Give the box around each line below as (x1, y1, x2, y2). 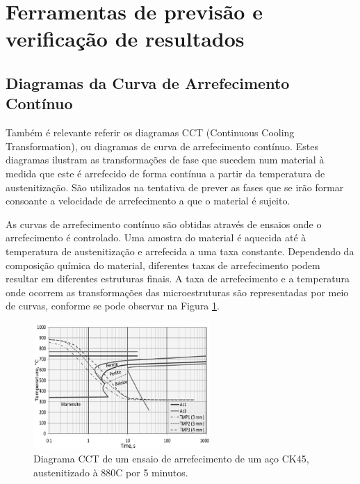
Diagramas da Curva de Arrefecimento (6, 72, 290, 93)
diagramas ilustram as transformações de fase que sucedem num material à (6, 152, 325, 167)
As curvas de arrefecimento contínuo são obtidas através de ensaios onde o (6, 216, 322, 231)
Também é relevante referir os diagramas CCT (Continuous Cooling (6, 125, 295, 140)
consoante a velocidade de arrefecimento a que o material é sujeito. (6, 193, 291, 208)
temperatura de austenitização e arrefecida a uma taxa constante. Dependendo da (6, 243, 354, 258)
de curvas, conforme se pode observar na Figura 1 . (6, 298, 220, 313)
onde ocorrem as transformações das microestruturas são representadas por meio (6, 284, 349, 299)
